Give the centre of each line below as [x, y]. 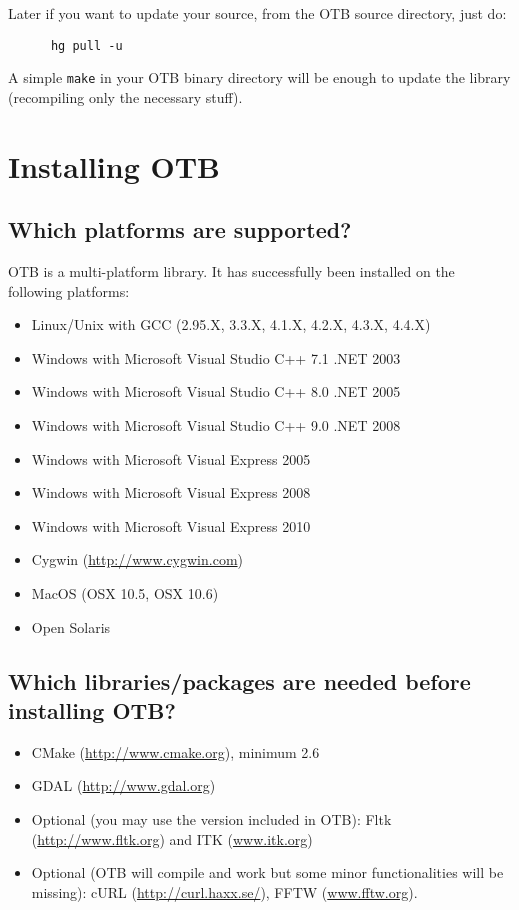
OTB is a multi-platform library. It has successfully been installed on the [231, 271]
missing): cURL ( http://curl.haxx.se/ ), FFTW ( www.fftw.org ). [224, 891]
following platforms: [69, 290]
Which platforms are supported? [180, 229]
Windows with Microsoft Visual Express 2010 [171, 525]
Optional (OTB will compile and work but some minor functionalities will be [267, 872]
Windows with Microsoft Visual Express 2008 [171, 492]
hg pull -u [86, 45]
